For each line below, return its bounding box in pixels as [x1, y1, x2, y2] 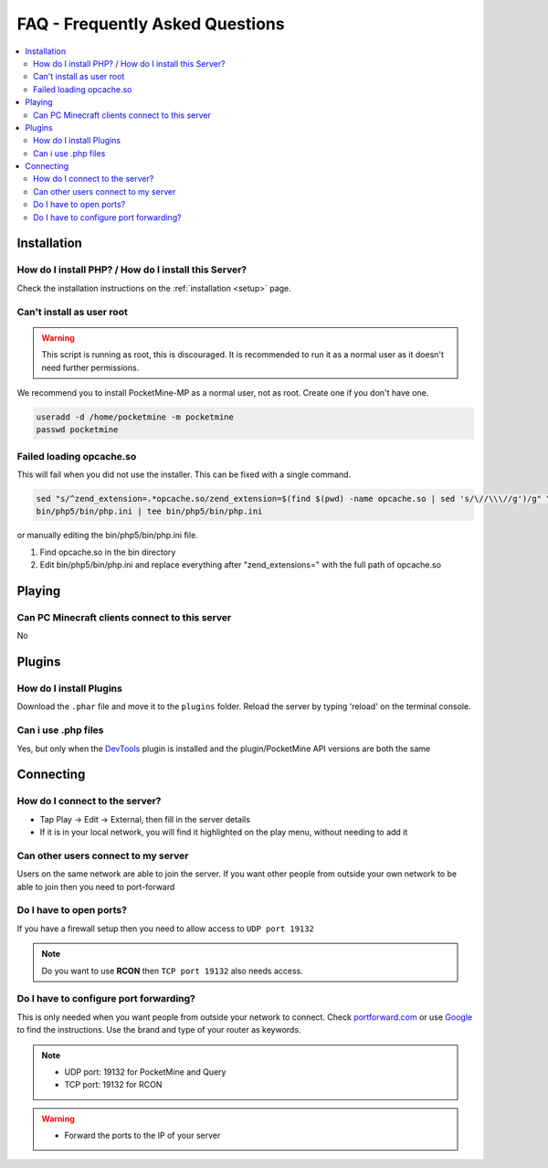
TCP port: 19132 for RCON [64, 1079, 163, 1090]
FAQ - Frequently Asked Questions [16, 14, 285, 34]
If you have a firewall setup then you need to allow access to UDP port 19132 [16, 923, 315, 934]
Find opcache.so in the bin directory [39, 547, 176, 557]
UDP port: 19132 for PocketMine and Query [64, 1066, 227, 1078]
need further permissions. [41, 362, 140, 373]
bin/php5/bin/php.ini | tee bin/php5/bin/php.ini [36, 506, 263, 516]
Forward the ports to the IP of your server [64, 1130, 221, 1141]
